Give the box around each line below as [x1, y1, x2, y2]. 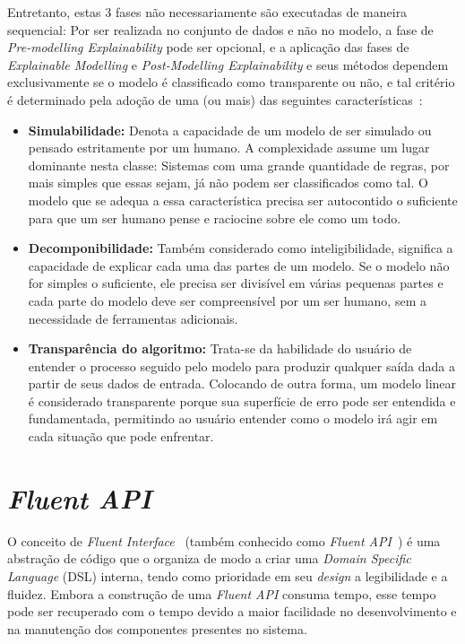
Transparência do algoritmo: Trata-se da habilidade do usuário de [28, 339, 412, 358]
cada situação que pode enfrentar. [28, 427, 214, 446]
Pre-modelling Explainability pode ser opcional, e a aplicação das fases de [7, 38, 409, 57]
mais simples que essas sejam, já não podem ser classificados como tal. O [28, 173, 428, 192]
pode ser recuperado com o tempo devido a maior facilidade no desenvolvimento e [7, 602, 457, 621]
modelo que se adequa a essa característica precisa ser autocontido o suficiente [28, 190, 458, 209]
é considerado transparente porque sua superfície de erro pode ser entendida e [28, 391, 456, 410]
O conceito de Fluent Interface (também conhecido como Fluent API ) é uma [7, 531, 441, 550]
